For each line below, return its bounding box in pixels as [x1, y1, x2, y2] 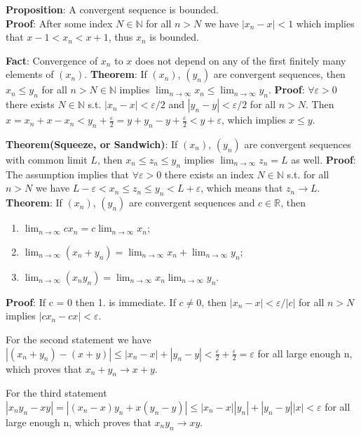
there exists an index [164, 166, 254, 181]
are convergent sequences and [128, 195, 255, 210]
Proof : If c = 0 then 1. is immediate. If [6, 294, 176, 309]
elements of [6, 67, 54, 81]
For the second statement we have [6, 331, 151, 346]
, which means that [200, 180, 283, 195]
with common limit [6, 152, 88, 166]
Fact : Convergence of [6, 53, 98, 67]
